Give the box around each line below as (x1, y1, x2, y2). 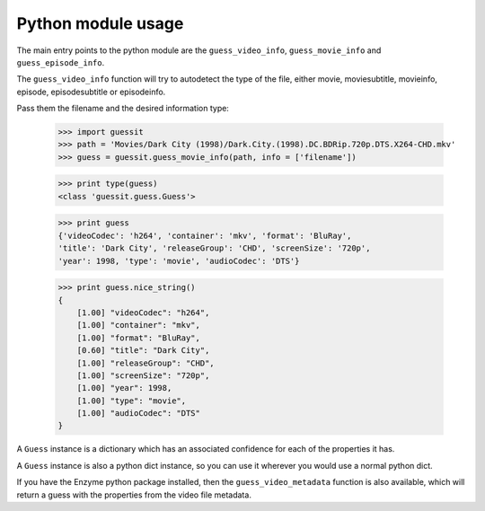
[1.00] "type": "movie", (76, 395, 187, 406)
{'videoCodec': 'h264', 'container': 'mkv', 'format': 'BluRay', (57, 230, 352, 241)
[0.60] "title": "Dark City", (76, 346, 210, 356)
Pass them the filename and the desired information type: (16, 103, 229, 114)
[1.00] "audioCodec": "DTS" (76, 409, 201, 418)
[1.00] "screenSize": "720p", (76, 370, 210, 381)
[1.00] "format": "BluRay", (76, 332, 201, 343)
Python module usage (16, 13, 184, 33)
